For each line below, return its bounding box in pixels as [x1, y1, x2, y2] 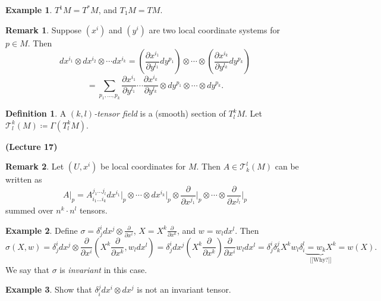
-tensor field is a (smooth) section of [94, 107, 226, 120]
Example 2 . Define [5, 224, 78, 236]
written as [5, 173, 42, 186]
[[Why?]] [310, 257, 332, 264]
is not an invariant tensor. [137, 283, 231, 296]
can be [275, 160, 299, 173]
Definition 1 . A [5, 107, 67, 120]
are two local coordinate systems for [149, 23, 280, 36]
